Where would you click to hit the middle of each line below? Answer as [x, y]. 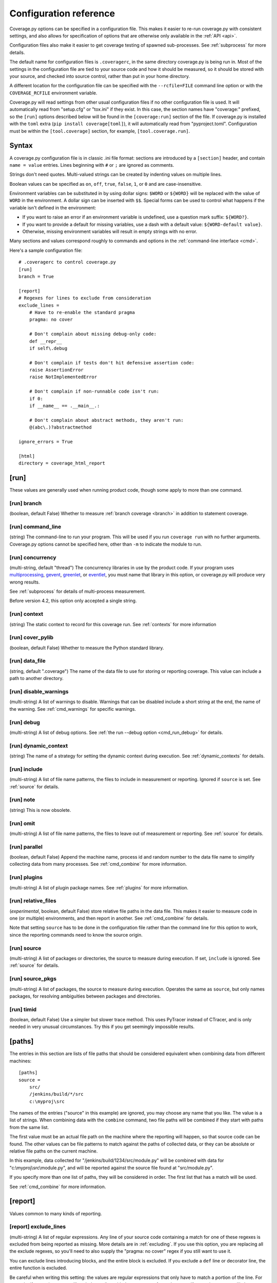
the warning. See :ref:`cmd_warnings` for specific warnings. [73, 709]
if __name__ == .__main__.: [64, 406]
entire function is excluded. [38, 1268]
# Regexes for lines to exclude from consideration [85, 298]
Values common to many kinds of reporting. [56, 1213]
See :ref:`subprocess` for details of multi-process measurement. [77, 591]
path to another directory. [36, 678]
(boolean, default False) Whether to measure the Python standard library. [87, 648]
